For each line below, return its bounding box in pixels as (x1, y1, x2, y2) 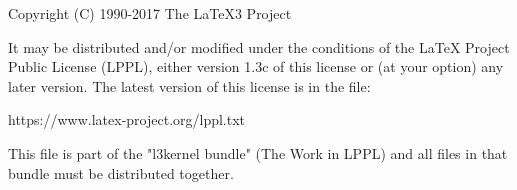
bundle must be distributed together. (8, 162, 234, 183)
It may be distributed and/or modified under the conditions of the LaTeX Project (8, 36, 510, 57)
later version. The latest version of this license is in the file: (8, 75, 371, 96)
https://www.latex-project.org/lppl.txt (8, 109, 246, 130)
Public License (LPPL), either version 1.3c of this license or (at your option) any (8, 56, 504, 77)
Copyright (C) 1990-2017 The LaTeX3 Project (8, 3, 292, 23)
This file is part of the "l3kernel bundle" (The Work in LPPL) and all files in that (8, 142, 508, 163)
